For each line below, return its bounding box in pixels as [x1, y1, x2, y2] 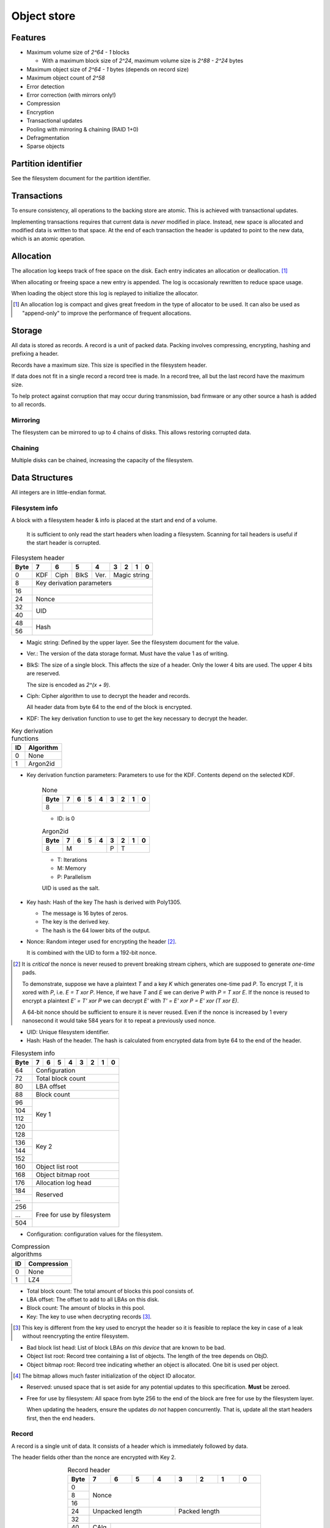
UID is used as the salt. [42, 884, 100, 892]
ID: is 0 [57, 815, 75, 822]
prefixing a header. [11, 350, 59, 358]
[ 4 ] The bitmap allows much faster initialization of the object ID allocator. [13, 1372, 196, 1379]
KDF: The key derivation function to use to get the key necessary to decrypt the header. [26, 714, 248, 722]
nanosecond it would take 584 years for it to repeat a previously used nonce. [22, 1017, 216, 1024]
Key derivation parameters [35, 578, 112, 587]
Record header [67, 1466, 111, 1474]
